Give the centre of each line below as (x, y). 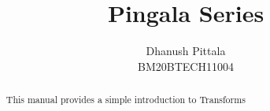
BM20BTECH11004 (186, 66)
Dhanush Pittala (186, 51)
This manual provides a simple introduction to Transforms (126, 100)
